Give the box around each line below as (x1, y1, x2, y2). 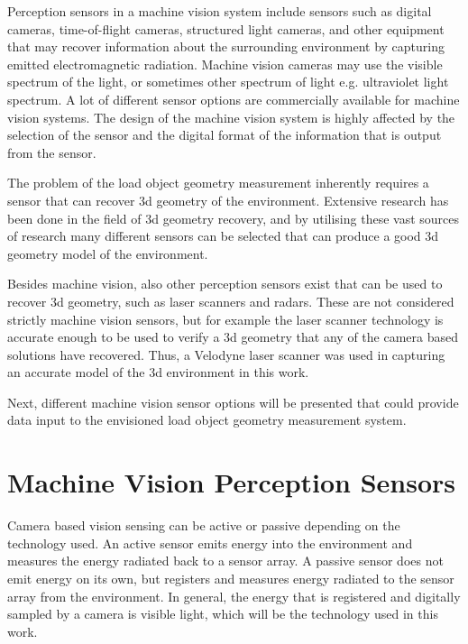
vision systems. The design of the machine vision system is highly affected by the (7, 107, 455, 126)
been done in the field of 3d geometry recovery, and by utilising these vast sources (7, 208, 460, 227)
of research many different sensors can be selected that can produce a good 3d (7, 226, 439, 245)
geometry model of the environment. (7, 244, 208, 262)
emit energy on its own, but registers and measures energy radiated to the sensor (7, 568, 454, 587)
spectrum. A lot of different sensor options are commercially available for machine (7, 89, 460, 108)
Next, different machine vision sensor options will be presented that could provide (7, 392, 459, 411)
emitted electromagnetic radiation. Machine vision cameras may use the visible (7, 54, 443, 73)
